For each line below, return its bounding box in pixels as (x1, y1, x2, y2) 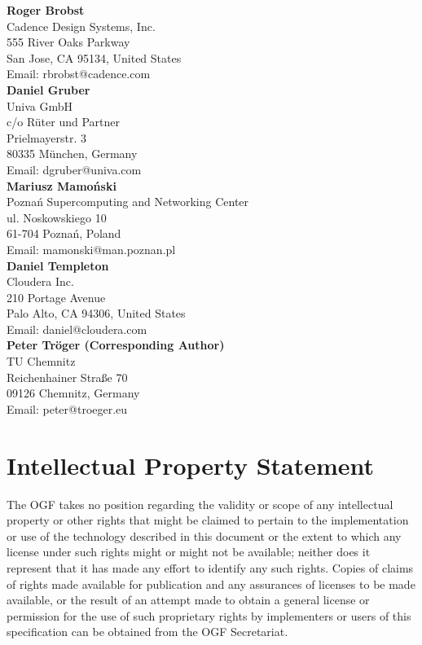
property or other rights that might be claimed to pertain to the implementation (7, 511, 409, 529)
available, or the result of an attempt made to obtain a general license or (7, 591, 370, 608)
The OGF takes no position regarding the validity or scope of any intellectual (7, 495, 393, 512)
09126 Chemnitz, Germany (7, 384, 140, 401)
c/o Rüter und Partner (7, 113, 120, 130)
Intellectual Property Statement (7, 448, 375, 481)
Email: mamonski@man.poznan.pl (7, 240, 176, 257)
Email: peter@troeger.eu (7, 400, 128, 417)
